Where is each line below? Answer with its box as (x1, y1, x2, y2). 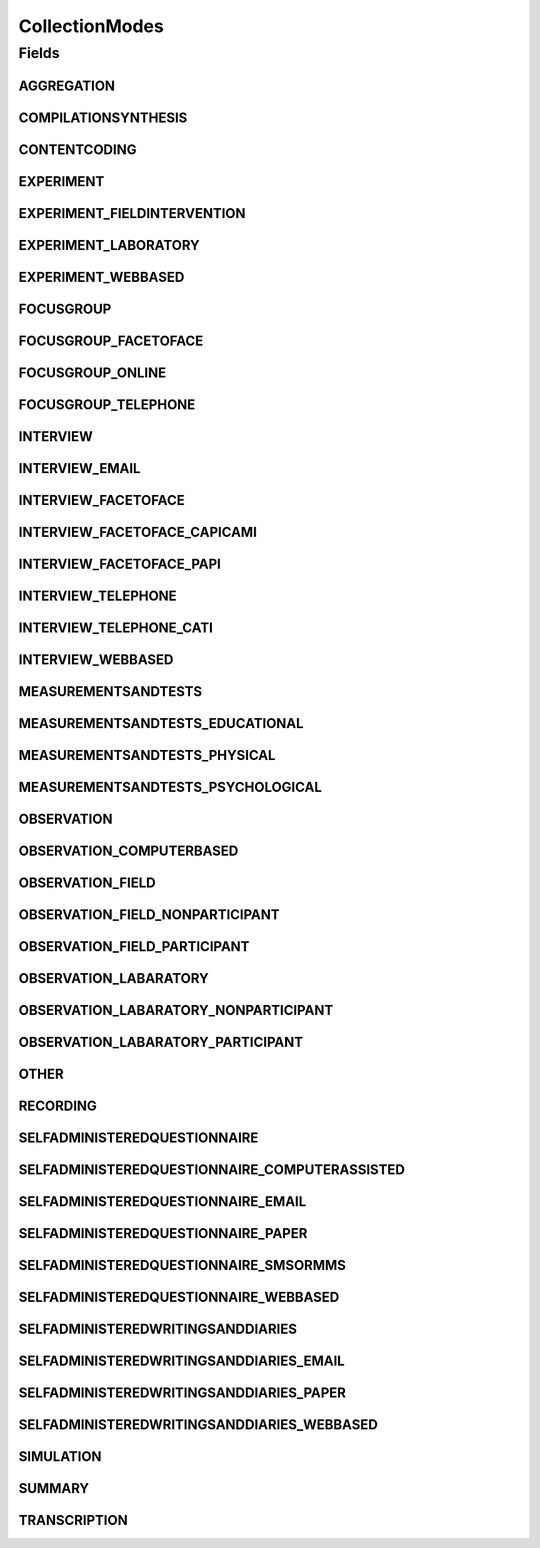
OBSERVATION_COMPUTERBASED (18, 843, 239, 859)
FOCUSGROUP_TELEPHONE (18, 396, 196, 413)
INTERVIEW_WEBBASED (18, 651, 174, 668)
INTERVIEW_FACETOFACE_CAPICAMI (18, 523, 257, 540)
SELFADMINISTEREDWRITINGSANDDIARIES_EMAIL (18, 1353, 345, 1370)
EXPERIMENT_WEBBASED (18, 268, 185, 285)
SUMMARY (18, 1480, 90, 1497)
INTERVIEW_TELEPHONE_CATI (18, 619, 214, 636)
